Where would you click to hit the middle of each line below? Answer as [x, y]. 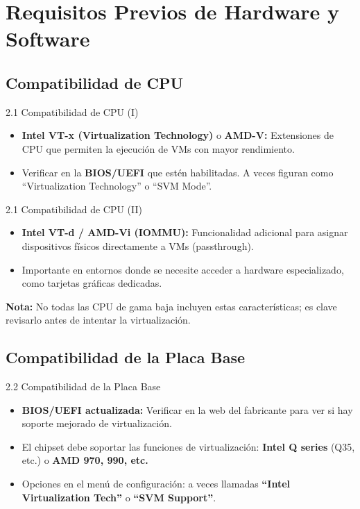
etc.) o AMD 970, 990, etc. [85, 460]
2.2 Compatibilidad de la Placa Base [83, 386]
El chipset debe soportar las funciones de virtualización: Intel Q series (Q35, [188, 446]
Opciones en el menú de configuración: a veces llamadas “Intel [156, 484]
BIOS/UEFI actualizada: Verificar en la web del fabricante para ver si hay [187, 409]
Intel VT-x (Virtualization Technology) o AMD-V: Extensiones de [178, 135]
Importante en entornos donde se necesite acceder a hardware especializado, [183, 269]
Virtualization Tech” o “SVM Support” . [119, 497]
